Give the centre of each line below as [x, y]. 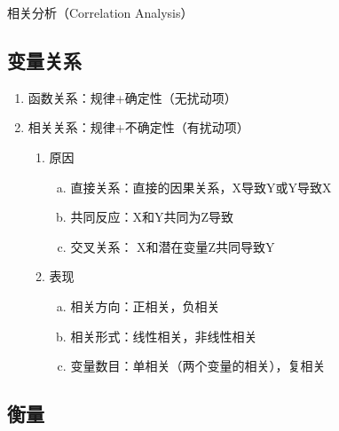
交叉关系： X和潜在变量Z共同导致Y [173, 246]
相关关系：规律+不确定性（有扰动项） [138, 127]
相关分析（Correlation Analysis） [100, 12]
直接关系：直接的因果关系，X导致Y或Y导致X [201, 187]
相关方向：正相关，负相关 [145, 306]
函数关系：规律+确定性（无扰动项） [132, 97]
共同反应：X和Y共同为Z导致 [152, 217]
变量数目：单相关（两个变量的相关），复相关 [198, 366]
